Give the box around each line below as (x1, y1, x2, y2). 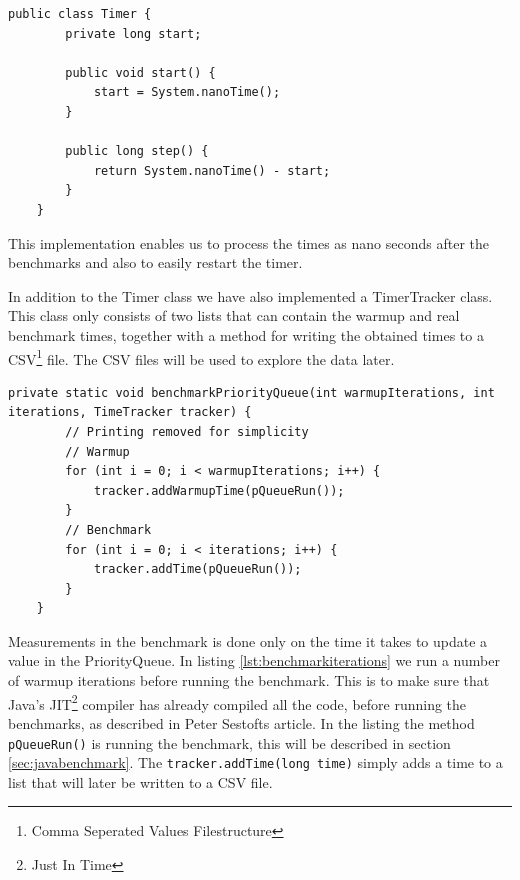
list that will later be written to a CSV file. (8, 771, 273, 792)
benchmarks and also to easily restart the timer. (8, 252, 303, 273)
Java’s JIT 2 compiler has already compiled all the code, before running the (8, 690, 467, 714)
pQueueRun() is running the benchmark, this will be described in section (8, 732, 451, 753)
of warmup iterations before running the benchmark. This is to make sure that (8, 670, 490, 691)
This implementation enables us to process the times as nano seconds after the (8, 232, 489, 253)
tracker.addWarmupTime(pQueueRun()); (93, 483, 345, 498)
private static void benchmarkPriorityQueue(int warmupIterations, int (8, 385, 495, 400)
